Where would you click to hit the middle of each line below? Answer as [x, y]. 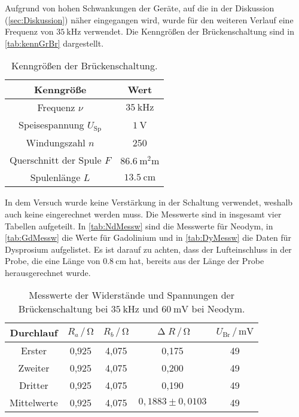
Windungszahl [56, 143]
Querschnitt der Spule [56, 160]
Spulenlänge [55, 177]
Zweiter [34, 368]
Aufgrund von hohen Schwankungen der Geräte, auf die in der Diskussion [140, 8]
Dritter [34, 385]
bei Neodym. [218, 309]
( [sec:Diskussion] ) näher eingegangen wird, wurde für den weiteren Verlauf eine [149, 19]
